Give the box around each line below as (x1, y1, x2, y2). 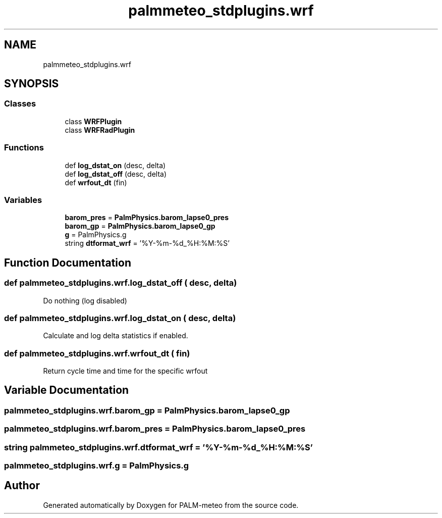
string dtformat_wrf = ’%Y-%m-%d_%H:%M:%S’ (65, 239, 230, 248)
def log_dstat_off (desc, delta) (65, 169, 167, 178)
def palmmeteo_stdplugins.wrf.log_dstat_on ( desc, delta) (4, 313, 236, 323)
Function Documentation (4, 256, 131, 269)
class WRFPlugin (65, 117, 122, 126)
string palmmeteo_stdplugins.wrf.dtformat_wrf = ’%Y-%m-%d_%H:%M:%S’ (4, 442, 313, 452)
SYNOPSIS (4, 77, 59, 90)
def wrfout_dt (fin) (65, 178, 127, 187)
